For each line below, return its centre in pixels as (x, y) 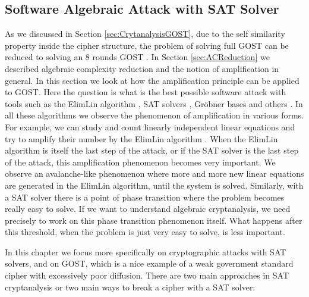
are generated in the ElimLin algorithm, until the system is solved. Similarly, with (154, 185)
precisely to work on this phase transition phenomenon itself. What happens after (154, 220)
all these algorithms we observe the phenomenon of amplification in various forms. (154, 115)
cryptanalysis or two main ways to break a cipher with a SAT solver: (130, 287)
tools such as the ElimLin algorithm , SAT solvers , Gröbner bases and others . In (154, 103)
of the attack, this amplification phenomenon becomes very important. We (140, 162)
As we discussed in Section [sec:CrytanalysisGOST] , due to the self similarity (145, 34)
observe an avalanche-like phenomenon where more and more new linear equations (154, 173)
